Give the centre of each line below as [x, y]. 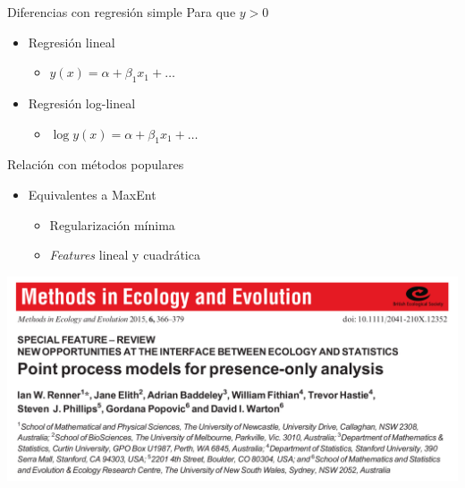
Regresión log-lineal [82, 103]
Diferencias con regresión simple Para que [122, 12]
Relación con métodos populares [96, 164]
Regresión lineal [72, 42]
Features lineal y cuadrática [125, 255]
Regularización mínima [112, 224]
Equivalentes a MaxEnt [92, 194]
